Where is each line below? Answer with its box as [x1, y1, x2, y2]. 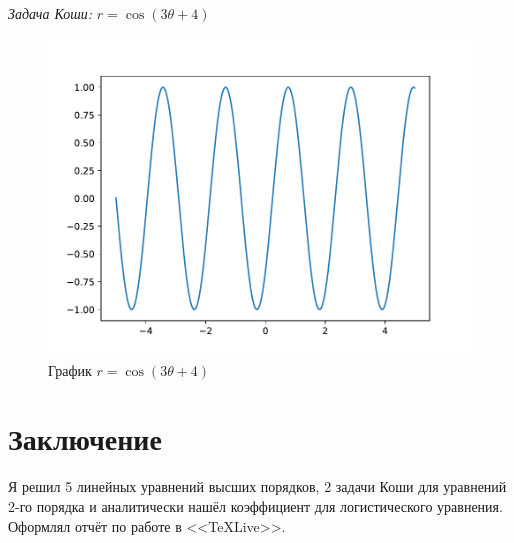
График [48, 359, 92, 380]
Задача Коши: [8, 3, 93, 23]
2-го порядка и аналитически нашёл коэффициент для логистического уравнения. [8, 495, 503, 516]
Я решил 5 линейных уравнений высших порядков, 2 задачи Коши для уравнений [8, 476, 507, 497]
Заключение [8, 418, 162, 459]
